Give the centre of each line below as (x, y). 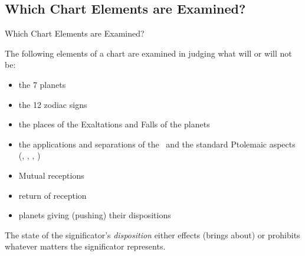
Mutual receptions (51, 175)
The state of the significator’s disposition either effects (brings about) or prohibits (152, 234)
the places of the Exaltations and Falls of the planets (114, 124)
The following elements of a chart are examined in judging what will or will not (148, 53)
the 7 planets (42, 84)
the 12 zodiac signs (53, 104)
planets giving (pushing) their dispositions (95, 215)
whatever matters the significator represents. (85, 246)
